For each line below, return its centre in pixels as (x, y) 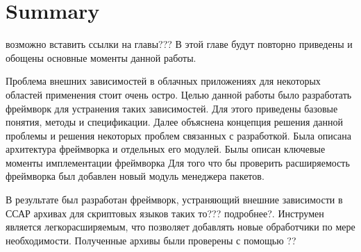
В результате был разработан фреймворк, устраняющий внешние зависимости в (174, 200)
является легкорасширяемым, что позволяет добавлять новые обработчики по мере (180, 227)
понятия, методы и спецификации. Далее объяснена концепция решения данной (174, 122)
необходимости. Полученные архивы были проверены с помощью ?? (151, 240)
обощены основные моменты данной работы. (101, 57)
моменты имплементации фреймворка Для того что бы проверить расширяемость (178, 162)
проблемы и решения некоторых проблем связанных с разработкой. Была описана (178, 135)
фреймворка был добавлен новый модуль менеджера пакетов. (135, 176)
